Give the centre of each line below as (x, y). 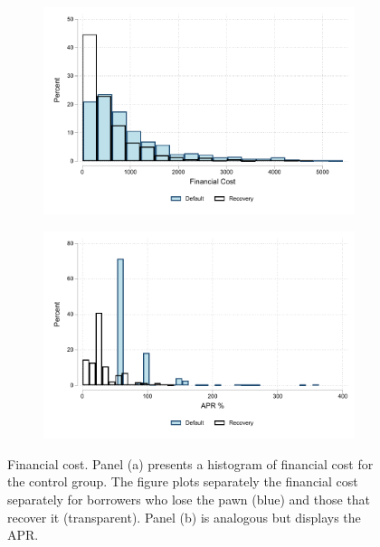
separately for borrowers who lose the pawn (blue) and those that (189, 500)
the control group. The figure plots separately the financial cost (183, 481)
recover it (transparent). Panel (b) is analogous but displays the (184, 517)
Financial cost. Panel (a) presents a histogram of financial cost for (190, 463)
